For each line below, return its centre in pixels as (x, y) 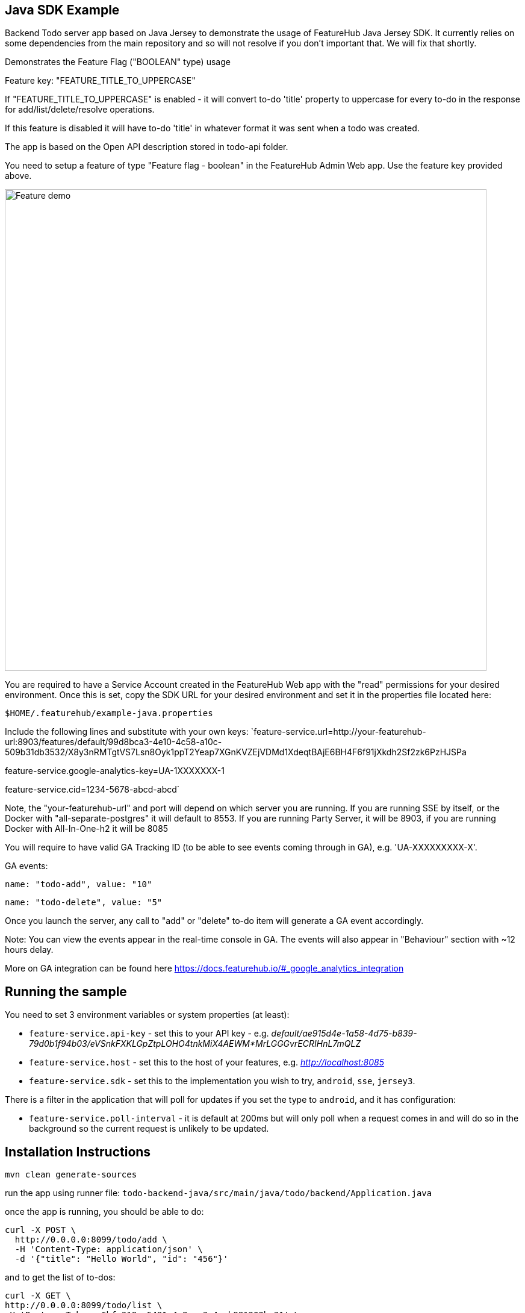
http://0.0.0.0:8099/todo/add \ (91, 1240)
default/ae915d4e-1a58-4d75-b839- (344, 1034)
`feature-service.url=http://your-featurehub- (338, 732)
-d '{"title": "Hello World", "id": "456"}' (121, 1259)
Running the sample (66, 991)
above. (18, 176)
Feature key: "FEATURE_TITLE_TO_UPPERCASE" (100, 81)
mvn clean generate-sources (71, 1175)
